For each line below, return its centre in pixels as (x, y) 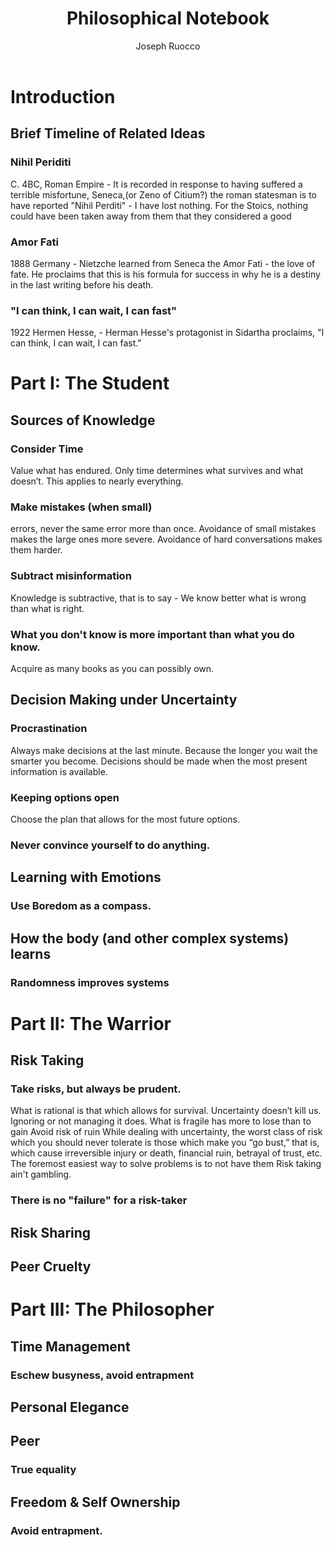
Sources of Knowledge (83, 420)
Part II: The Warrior (91, 1023)
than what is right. (47, 608)
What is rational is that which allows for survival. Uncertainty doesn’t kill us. (166, 1111)
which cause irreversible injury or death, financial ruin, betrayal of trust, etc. (166, 1153)
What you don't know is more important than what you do (152, 634)
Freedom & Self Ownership (95, 1502)
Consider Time (47, 449)
